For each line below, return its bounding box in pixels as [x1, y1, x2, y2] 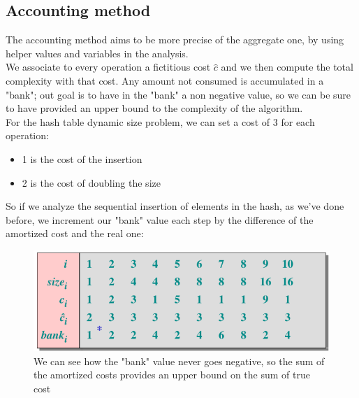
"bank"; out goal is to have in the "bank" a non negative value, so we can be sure [6, 87, 351, 101]
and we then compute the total [221, 59, 353, 74]
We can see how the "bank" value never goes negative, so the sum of [34, 353, 325, 368]
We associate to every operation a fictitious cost [6, 59, 211, 74]
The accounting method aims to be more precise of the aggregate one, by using [6, 32, 344, 47]
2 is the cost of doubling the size [22, 175, 161, 190]
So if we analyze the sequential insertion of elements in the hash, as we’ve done [6, 199, 344, 213]
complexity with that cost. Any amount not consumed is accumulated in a [6, 73, 324, 87]
